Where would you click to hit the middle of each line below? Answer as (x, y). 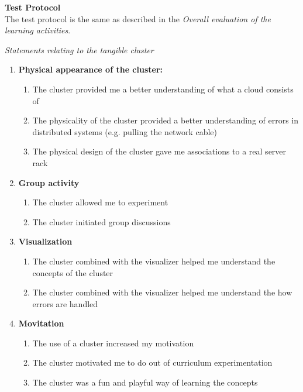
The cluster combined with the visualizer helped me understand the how (162, 292)
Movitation (41, 323)
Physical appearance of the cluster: (91, 69)
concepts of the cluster (73, 272)
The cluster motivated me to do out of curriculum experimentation (152, 362)
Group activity (49, 182)
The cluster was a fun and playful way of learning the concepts (145, 382)
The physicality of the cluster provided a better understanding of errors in (166, 120)
